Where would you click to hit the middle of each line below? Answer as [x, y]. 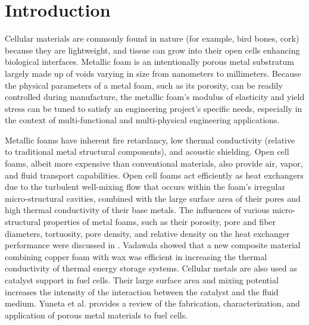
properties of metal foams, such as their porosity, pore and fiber [160, 222]
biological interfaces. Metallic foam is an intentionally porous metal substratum [149, 62]
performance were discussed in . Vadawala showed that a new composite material [153, 245]
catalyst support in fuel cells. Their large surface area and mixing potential [142, 280]
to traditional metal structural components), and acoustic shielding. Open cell [147, 151]
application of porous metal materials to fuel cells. [96, 315]
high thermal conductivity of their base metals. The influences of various [137, 210]
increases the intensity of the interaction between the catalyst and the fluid [142, 291]
